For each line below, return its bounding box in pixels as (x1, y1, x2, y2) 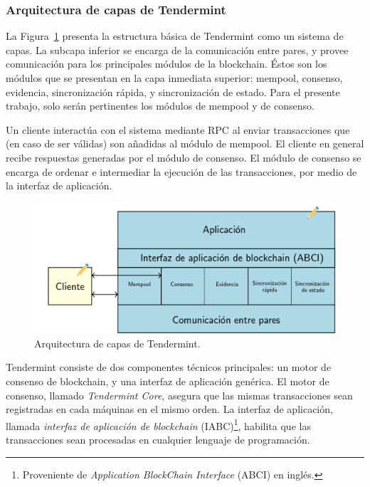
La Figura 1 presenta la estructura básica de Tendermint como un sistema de (6, 28, 344, 43)
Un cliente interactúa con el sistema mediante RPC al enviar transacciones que (6, 122, 350, 137)
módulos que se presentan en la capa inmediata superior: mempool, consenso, (6, 70, 343, 85)
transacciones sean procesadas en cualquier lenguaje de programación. (6, 431, 310, 446)
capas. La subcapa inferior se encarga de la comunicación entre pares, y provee (6, 42, 349, 57)
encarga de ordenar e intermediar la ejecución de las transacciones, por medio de (6, 164, 357, 179)
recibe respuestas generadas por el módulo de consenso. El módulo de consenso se (6, 150, 361, 164)
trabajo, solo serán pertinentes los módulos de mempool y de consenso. (6, 98, 314, 113)
